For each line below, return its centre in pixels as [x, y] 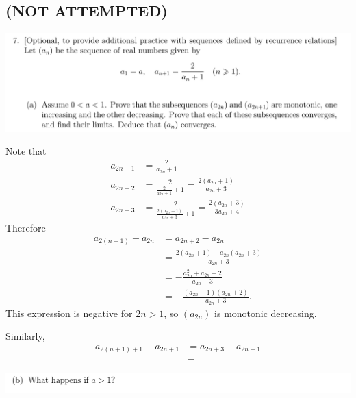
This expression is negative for [69, 313]
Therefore [26, 228]
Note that [26, 150]
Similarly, [25, 336]
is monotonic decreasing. [266, 313]
